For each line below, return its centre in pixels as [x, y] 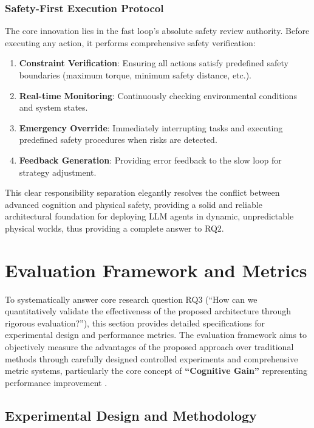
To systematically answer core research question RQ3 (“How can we [131, 299]
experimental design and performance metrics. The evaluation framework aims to [156, 335]
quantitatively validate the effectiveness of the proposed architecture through [148, 311]
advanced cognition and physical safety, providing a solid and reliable [134, 204]
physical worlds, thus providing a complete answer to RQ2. [114, 228]
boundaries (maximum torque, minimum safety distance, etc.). [135, 75]
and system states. [53, 107]
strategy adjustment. [58, 172]
